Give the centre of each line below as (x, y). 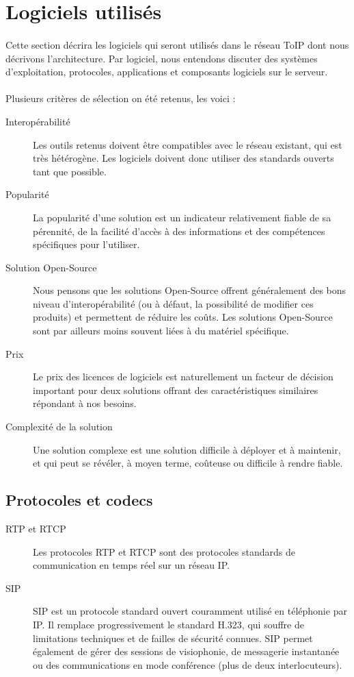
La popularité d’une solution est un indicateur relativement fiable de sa (182, 217)
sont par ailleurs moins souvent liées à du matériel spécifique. (161, 331)
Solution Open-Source (51, 267)
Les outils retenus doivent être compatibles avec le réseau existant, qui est (188, 144)
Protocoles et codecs (79, 500)
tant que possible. (70, 171)
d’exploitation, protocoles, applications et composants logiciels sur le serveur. (167, 72)
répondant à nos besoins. (85, 403)
